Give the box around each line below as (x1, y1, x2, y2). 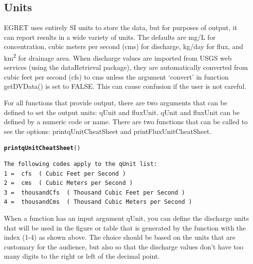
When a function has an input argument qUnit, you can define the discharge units (4, 213, 249, 223)
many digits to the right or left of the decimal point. (4, 251, 160, 261)
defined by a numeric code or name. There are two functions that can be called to (4, 116, 248, 127)
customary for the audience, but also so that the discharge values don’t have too (4, 241, 244, 251)
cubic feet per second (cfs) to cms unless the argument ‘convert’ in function (4, 71, 229, 82)
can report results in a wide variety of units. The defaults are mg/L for (4, 32, 216, 42)
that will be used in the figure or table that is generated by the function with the (4, 222, 246, 232)
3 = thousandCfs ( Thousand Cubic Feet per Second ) (4, 189, 185, 196)
